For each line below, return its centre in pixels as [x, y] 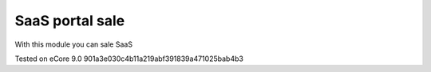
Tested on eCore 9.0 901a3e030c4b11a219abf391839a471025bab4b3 [129, 59]
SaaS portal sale [70, 21]
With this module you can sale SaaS [74, 44]
